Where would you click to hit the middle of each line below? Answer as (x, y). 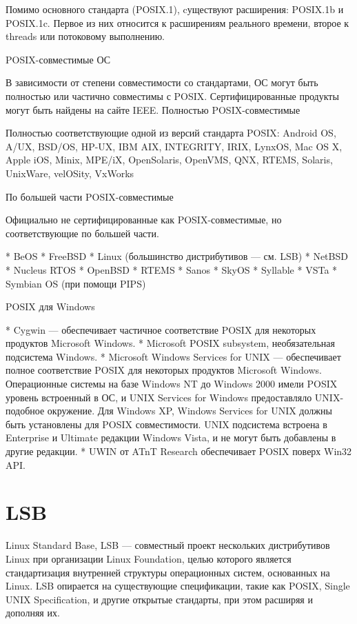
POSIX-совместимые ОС (58, 59)
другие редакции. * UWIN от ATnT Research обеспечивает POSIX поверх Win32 (179, 451)
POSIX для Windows (50, 306)
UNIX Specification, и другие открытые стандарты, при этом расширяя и (159, 599)
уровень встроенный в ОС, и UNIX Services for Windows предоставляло (159, 397)
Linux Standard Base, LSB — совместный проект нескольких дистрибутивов (168, 545)
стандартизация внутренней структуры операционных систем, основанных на (168, 572)
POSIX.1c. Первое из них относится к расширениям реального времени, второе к (177, 22)
